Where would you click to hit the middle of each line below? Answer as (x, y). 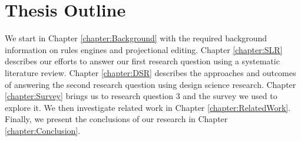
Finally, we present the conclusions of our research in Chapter (116, 119)
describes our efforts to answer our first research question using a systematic (142, 61)
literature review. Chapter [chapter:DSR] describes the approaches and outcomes (150, 72)
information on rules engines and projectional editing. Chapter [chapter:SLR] (144, 49)
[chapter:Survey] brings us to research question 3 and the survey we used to (141, 96)
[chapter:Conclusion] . (43, 130)
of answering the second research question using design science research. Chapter (150, 84)
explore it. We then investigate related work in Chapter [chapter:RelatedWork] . (148, 107)
